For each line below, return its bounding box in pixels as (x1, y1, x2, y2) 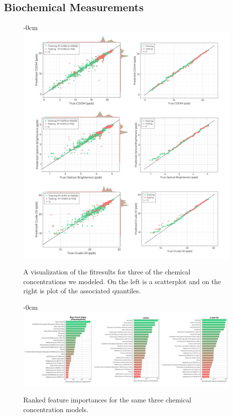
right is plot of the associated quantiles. (23, 286, 141, 296)
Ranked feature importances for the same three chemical (23, 395, 191, 405)
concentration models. (23, 404, 88, 414)
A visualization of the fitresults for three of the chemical (23, 267, 191, 277)
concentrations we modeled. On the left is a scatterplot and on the (23, 276, 221, 286)
